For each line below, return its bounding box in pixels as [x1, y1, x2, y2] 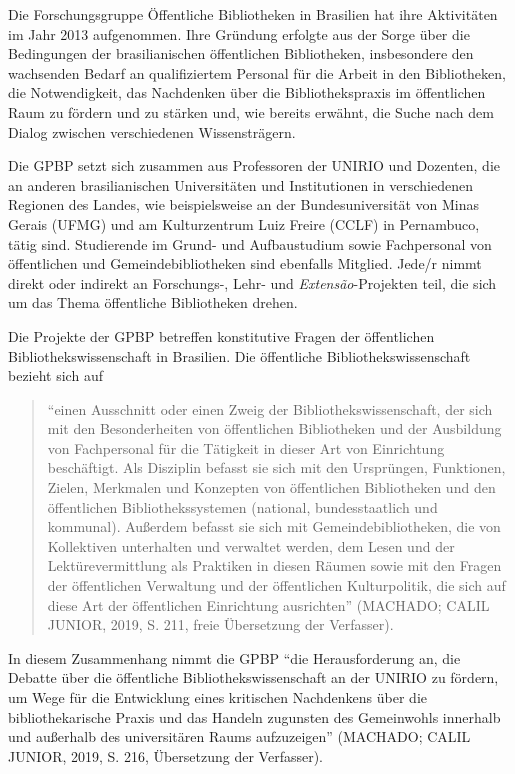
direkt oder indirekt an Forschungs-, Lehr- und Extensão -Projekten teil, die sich [8, 272, 497, 293]
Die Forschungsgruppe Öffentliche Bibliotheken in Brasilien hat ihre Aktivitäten [8, 4, 498, 24]
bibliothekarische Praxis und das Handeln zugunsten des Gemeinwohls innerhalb [8, 706, 501, 727]
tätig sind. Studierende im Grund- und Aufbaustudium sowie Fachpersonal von [8, 233, 492, 254]
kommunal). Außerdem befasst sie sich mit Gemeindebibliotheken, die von [47, 516, 501, 537]
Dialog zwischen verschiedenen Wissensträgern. [8, 121, 296, 142]
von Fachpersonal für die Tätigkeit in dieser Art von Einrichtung [47, 437, 445, 458]
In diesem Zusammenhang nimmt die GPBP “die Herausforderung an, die [8, 647, 461, 668]
